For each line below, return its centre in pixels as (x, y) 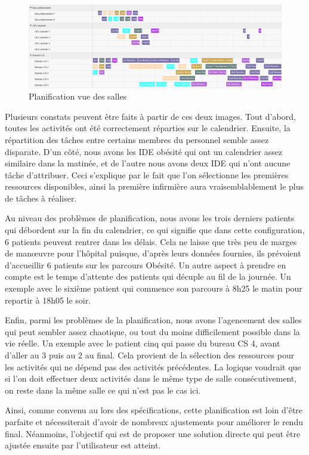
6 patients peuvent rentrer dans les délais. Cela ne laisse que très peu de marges (151, 241)
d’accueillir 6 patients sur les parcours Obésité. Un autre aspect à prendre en (146, 264)
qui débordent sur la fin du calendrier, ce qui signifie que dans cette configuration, (155, 230)
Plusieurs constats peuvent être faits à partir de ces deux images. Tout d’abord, (150, 116)
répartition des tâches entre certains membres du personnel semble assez (137, 139)
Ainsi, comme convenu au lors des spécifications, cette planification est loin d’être (154, 410)
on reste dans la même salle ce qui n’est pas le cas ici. (103, 390)
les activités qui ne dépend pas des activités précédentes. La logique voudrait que (153, 366)
